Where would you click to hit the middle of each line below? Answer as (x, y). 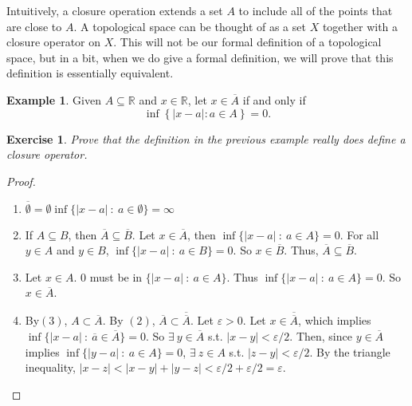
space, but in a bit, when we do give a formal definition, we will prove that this (200, 57)
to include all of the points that (316, 10)
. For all (359, 234)
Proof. (21, 181)
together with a (360, 26)
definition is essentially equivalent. (90, 73)
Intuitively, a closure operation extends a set (115, 10)
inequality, (50, 367)
